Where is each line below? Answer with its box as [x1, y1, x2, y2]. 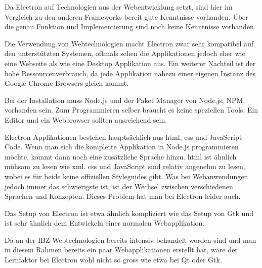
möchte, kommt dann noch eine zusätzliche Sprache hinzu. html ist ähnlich [5, 151, 237, 162]
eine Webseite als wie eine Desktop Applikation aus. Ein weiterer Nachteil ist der [5, 58, 256, 68]
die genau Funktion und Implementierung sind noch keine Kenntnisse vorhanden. [5, 21, 256, 32]
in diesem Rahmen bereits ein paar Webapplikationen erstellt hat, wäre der [5, 244, 238, 255]
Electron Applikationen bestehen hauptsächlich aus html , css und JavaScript [5, 131, 242, 142]
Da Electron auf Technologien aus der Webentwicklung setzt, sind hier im [5, 2, 233, 12]
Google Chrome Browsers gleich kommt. [5, 78, 129, 88]
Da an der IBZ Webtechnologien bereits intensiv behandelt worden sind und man [5, 234, 256, 245]
